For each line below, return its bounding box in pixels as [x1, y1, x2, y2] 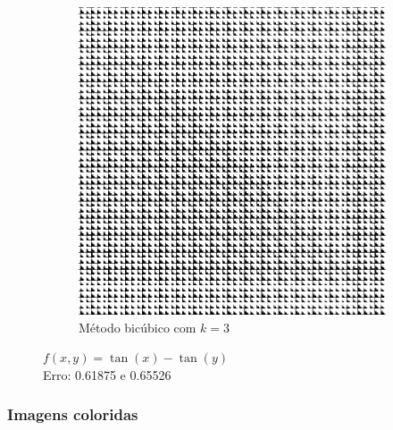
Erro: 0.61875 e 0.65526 [43, 365, 171, 384]
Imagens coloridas [7, 403, 138, 426]
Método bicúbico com [79, 317, 196, 336]
